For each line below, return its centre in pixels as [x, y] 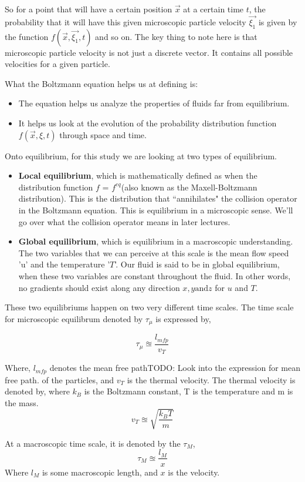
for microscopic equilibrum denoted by [74, 318]
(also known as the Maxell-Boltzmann [189, 187]
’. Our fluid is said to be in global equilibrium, [197, 264]
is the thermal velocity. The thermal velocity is [211, 379]
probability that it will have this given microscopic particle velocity [126, 21]
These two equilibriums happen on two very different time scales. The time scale [149, 307]
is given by [278, 21]
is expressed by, [183, 318]
